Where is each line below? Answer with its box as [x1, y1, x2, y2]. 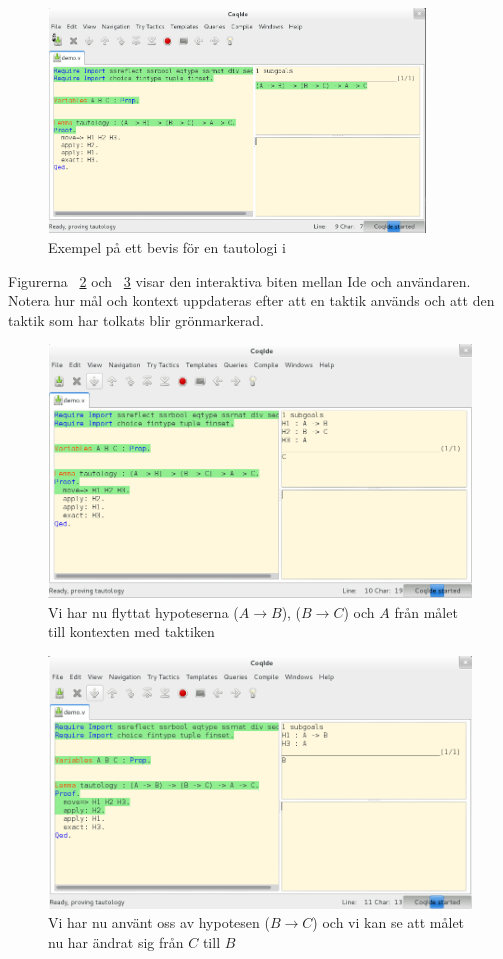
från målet [394, 601, 458, 622]
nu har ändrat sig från [48, 931, 184, 952]
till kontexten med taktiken [48, 621, 215, 642]
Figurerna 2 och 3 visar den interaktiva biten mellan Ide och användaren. [8, 270, 471, 291]
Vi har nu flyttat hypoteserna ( [48, 601, 239, 622]
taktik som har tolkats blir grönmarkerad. [8, 309, 264, 330]
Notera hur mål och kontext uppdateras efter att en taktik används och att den [8, 290, 495, 311]
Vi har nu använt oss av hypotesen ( [48, 912, 270, 933]
